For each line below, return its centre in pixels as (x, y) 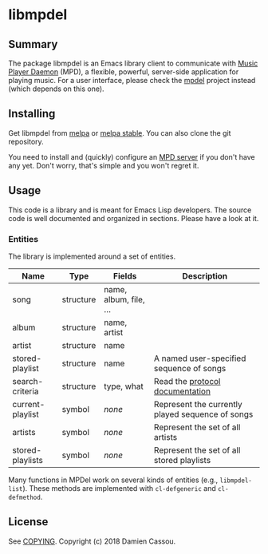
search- (28, 381)
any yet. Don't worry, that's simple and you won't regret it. (104, 165)
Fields (125, 275)
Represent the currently (199, 404)
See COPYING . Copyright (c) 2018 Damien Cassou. (92, 541)
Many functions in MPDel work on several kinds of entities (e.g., (113, 480)
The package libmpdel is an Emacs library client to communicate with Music (133, 63)
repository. (26, 141)
